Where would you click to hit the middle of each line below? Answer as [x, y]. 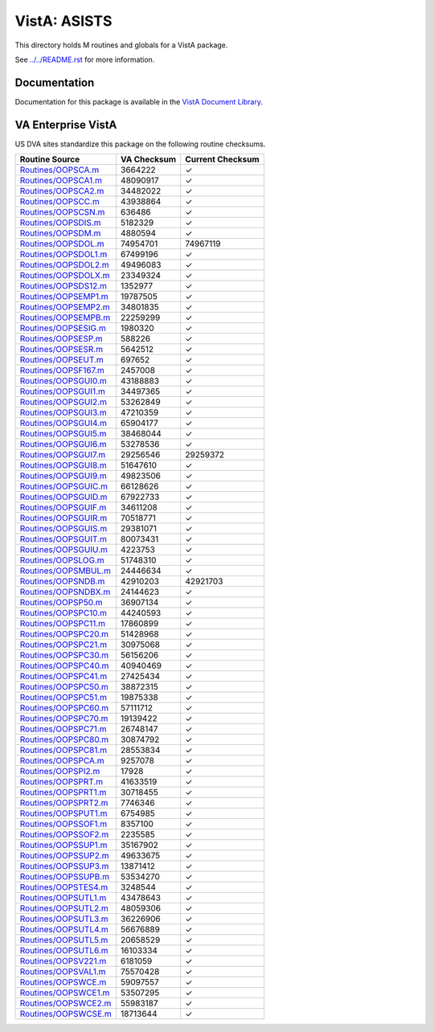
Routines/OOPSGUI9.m [63, 476]
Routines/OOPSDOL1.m [63, 255]
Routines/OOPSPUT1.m [63, 813]
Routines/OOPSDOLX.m [65, 276]
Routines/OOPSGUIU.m [64, 550]
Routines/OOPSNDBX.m [65, 592]
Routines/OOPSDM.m [60, 233]
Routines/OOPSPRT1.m [63, 792]
